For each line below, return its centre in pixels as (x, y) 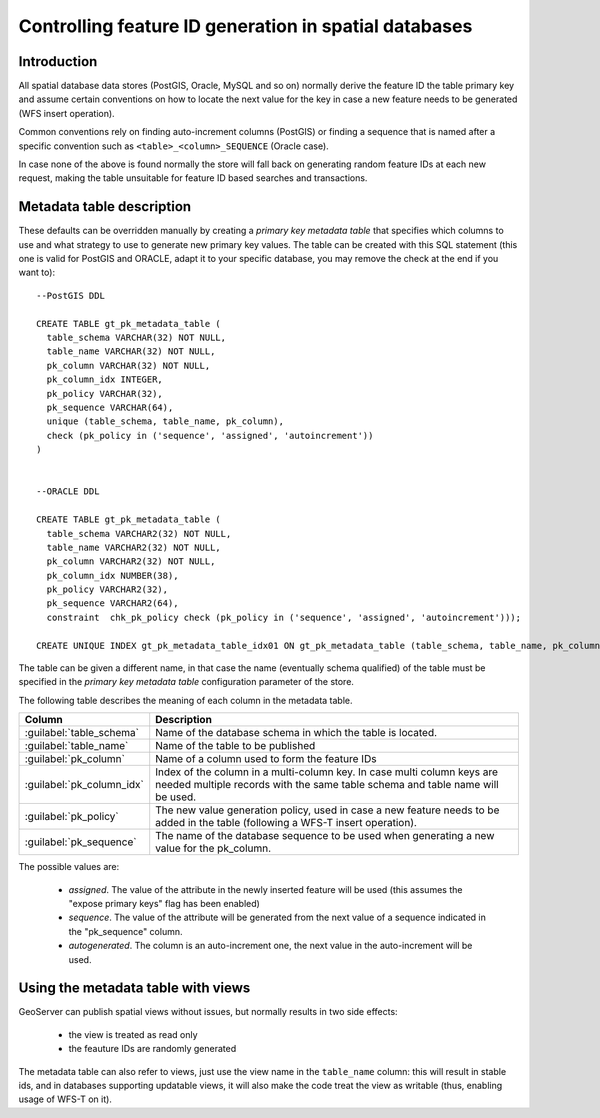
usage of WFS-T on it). (65, 1099)
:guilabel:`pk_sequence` (80, 842)
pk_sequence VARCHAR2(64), (112, 603)
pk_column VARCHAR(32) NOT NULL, (128, 365)
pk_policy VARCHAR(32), (105, 393)
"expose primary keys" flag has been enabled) (164, 903)
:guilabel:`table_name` (76, 746)
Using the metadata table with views (134, 988)
